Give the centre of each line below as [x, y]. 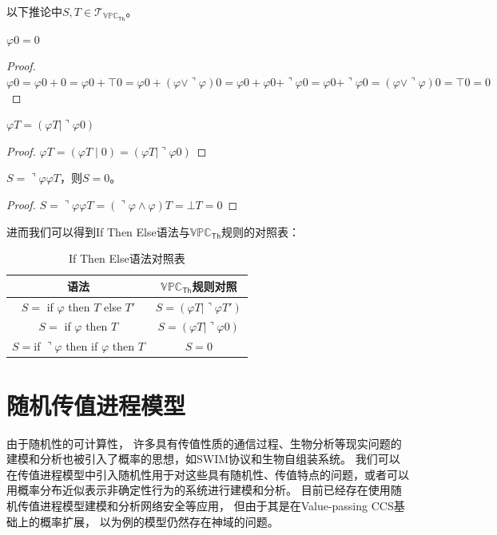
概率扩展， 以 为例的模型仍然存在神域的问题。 [159, 521]
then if [82, 346]
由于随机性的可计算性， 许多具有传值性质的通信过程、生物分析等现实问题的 [204, 443]
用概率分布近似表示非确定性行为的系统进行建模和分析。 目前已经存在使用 [199, 490]
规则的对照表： [261, 231]
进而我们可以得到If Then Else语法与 [98, 231]
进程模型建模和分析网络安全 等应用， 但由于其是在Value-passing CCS [217, 505]
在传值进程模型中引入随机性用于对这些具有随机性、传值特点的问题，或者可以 [208, 474]
